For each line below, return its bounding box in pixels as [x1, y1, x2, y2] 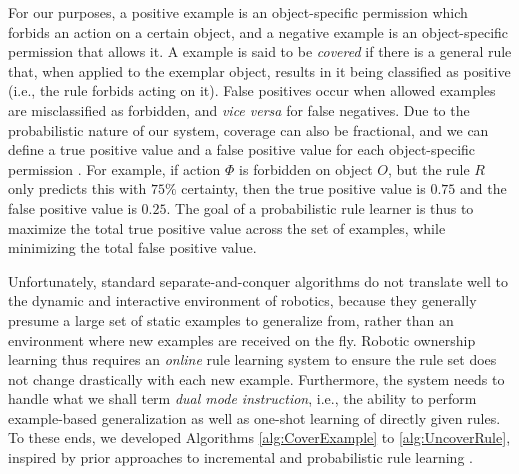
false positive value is [8, 197, 137, 218]
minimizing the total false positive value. [8, 237, 257, 258]
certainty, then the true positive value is [181, 178, 426, 199]
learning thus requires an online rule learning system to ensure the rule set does [8, 349, 497, 370]
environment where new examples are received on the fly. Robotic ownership [8, 329, 476, 350]
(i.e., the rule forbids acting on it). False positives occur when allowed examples [8, 80, 496, 101]
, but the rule [387, 158, 470, 179]
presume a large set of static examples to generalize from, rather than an [8, 309, 454, 330]
